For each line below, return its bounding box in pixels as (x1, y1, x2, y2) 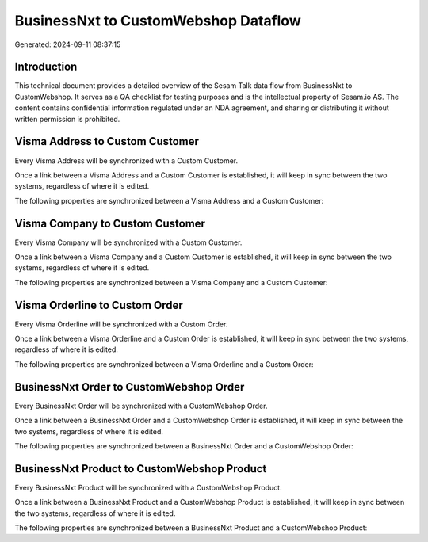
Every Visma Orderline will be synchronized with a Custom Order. (14, 319, 228, 329)
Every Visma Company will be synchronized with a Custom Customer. (14, 238, 243, 247)
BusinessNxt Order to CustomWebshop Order (14, 380, 245, 394)
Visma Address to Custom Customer (14, 135, 200, 148)
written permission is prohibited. (14, 114, 120, 124)
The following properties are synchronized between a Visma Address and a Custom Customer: (14, 196, 324, 205)
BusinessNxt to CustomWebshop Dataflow (14, 12, 301, 29)
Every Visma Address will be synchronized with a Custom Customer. (14, 155, 238, 166)
